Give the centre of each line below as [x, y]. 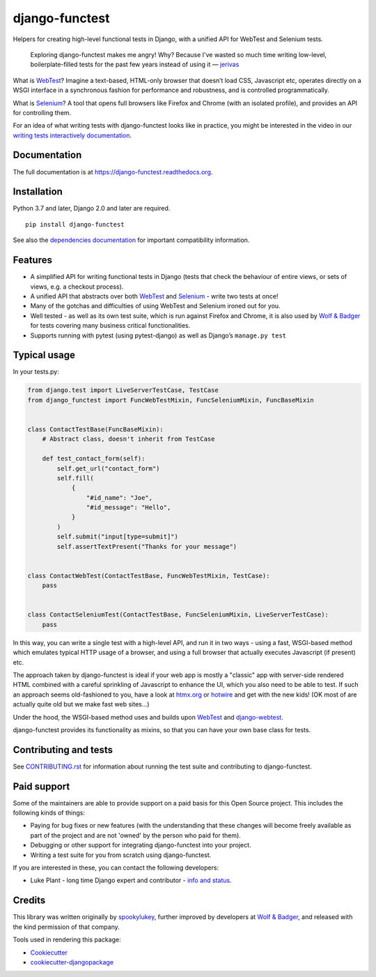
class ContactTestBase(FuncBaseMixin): [95, 429]
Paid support [41, 786]
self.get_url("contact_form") [108, 468]
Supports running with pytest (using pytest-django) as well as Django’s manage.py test [158, 335]
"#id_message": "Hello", [128, 508]
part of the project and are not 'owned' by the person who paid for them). [136, 835]
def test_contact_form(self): [94, 459]
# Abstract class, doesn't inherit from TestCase [128, 439]
